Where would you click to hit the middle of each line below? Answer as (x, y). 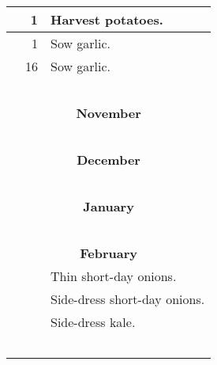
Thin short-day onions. (114, 276)
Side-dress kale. (93, 322)
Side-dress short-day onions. (128, 299)
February (108, 253)
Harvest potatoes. (107, 19)
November (108, 113)
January (108, 206)
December (108, 160)
